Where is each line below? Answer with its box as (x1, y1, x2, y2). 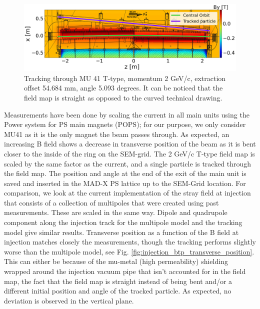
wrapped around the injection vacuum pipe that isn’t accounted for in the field (4, 266, 246, 276)
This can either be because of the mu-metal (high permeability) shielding (4, 256, 228, 266)
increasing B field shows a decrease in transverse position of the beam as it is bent (4, 138, 256, 149)
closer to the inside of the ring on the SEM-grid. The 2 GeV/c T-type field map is (4, 148, 255, 158)
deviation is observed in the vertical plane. (4, 295, 134, 305)
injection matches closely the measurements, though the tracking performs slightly (4, 236, 256, 247)
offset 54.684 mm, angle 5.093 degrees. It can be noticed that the (24, 82, 223, 93)
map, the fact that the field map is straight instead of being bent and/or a (4, 275, 232, 286)
